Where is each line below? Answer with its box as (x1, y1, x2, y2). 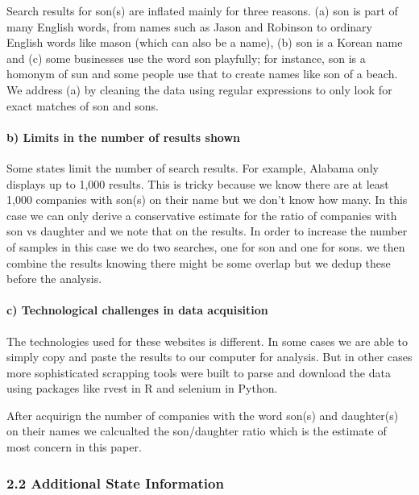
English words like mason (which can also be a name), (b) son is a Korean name (6, 34, 403, 51)
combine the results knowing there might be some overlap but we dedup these (6, 254, 391, 271)
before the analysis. (6, 270, 102, 287)
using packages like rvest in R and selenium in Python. (6, 380, 278, 397)
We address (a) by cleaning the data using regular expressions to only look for (6, 81, 392, 98)
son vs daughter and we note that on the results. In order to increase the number (6, 223, 408, 239)
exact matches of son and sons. (6, 97, 159, 114)
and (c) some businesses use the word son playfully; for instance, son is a (6, 49, 366, 66)
